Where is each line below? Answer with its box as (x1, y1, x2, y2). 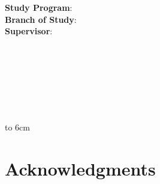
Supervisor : (5, 25, 53, 37)
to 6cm (5, 120, 30, 133)
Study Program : (5, 1, 73, 14)
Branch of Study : (5, 13, 77, 25)
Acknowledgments (5, 156, 156, 180)
